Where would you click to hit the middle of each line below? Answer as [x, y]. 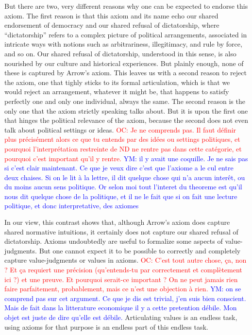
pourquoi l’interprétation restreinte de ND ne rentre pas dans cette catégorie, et [123, 148]
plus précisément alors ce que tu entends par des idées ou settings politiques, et [122, 139]
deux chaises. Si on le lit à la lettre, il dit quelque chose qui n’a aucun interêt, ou [125, 177]
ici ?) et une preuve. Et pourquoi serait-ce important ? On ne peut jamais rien [121, 279]
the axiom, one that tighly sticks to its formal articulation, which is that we [117, 82]
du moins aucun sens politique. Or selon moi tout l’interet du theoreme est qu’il [123, 187]
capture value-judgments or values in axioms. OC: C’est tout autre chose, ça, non [126, 260]
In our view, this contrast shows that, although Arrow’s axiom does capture [117, 222]
